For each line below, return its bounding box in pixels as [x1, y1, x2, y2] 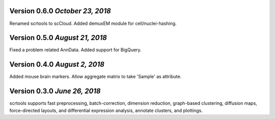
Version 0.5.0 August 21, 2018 [9, 34, 107, 42]
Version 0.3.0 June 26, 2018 [9, 87, 101, 96]
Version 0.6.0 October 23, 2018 [9, 7, 112, 15]
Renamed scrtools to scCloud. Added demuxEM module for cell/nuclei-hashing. [9, 20, 177, 26]
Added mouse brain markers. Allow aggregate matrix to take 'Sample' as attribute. [9, 74, 182, 80]
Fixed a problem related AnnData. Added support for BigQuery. [9, 47, 142, 53]
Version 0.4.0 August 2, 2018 [9, 60, 104, 69]
